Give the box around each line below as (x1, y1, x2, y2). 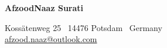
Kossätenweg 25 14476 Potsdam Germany (5, 21, 162, 33)
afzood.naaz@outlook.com (5, 33, 97, 45)
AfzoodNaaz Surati (5, 2, 84, 13)
